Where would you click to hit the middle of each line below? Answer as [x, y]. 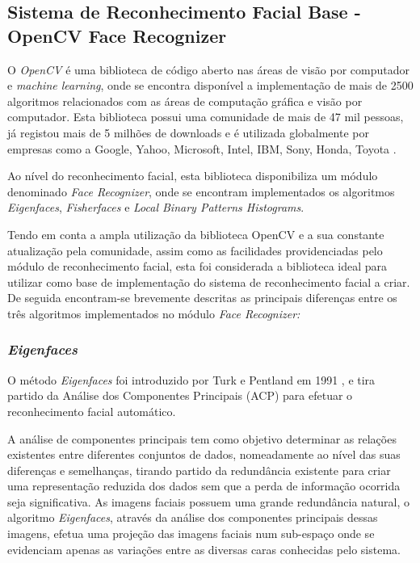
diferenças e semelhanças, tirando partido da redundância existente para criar [199, 470]
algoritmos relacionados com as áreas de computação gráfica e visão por [185, 101]
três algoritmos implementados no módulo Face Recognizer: [154, 313]
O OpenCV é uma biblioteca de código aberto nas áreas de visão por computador [208, 69]
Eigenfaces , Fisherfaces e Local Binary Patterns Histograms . [156, 207]
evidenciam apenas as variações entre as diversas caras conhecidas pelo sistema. [204, 549]
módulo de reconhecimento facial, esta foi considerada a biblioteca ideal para [197, 266]
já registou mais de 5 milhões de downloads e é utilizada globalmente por [188, 132]
